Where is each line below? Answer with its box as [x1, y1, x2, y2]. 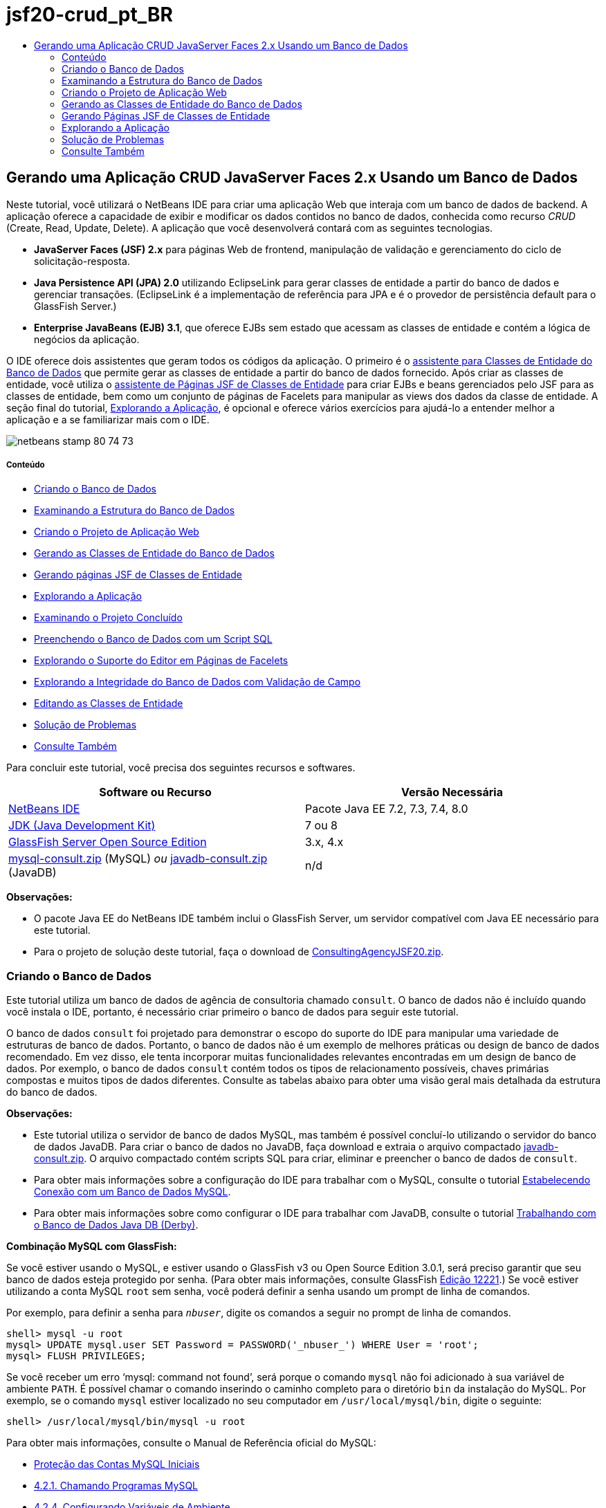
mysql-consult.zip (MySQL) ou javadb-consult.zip [8, 852, 268, 866]
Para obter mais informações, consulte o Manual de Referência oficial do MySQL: [6, 1437, 376, 1449]
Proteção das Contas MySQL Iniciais [34, 1458, 200, 1471]
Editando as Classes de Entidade [34, 697, 183, 710]
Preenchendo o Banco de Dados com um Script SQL [34, 633, 273, 645]
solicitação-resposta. [34, 255, 130, 267]
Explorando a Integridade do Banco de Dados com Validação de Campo [34, 676, 361, 688]
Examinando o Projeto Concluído [34, 612, 183, 624]
